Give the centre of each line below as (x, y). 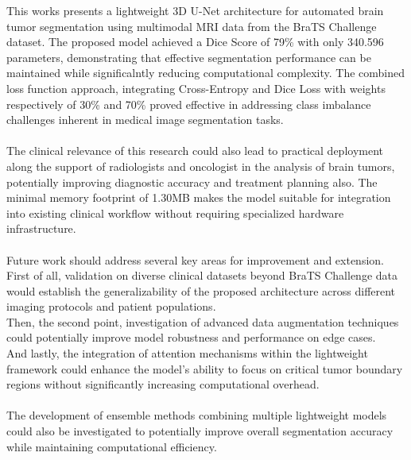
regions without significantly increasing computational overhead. (163, 384)
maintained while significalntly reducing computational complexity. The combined (206, 73)
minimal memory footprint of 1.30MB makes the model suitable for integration (199, 197)
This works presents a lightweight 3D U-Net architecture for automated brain (195, 10)
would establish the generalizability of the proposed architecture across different (201, 290)
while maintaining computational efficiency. (112, 446)
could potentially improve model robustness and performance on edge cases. (191, 337)
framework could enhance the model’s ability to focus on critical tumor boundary (205, 368)
